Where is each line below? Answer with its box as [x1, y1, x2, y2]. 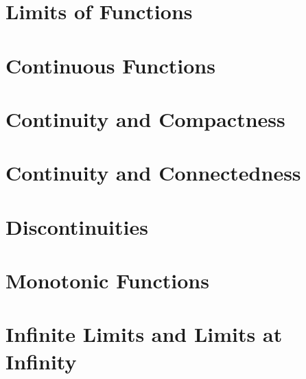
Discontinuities [5, 212, 148, 240]
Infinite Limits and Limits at [5, 320, 283, 348]
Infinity [5, 347, 77, 375]
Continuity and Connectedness [5, 159, 301, 187]
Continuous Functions [5, 51, 215, 79]
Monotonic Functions [5, 266, 209, 295]
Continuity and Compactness [5, 104, 285, 133]
